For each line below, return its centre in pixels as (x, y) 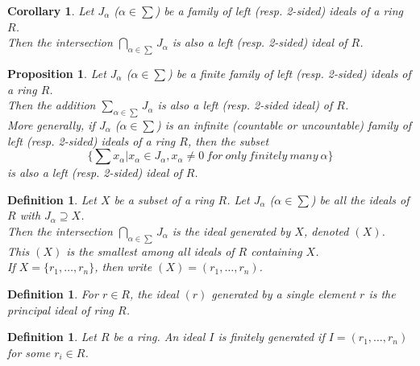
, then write (123, 267)
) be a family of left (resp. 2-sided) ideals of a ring (279, 10)
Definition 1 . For (53, 293)
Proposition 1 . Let (57, 73)
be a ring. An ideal (159, 337)
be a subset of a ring (164, 199)
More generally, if (51, 124)
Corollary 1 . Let (51, 10)
